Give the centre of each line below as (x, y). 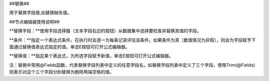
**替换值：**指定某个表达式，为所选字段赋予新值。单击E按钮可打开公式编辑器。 (91, 56)
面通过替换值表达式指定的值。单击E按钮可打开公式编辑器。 (69, 46)
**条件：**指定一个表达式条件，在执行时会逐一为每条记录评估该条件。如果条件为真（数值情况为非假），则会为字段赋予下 (133, 40)
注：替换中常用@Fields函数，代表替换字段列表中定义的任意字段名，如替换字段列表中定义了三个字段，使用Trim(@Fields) (132, 65)
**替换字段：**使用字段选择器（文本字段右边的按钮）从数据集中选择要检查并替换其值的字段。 (105, 31)
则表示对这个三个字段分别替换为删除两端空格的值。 (62, 72)
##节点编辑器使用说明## (34, 22)
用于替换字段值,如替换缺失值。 (41, 13)
